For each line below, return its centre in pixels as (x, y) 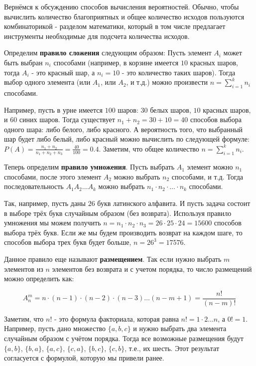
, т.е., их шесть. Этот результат (172, 348)
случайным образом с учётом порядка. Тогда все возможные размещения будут (124, 338)
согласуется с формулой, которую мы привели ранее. (84, 358)
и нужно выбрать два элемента (180, 328)
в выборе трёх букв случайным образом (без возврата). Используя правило (118, 213)
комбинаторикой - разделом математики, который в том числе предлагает (115, 26)
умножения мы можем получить (53, 223)
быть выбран (23, 62)
